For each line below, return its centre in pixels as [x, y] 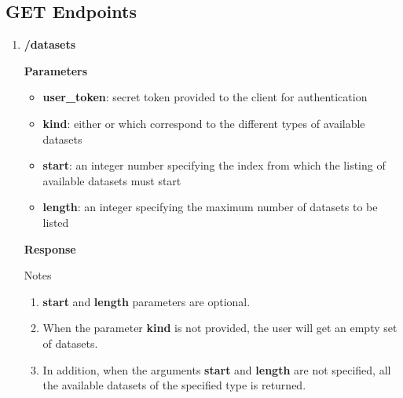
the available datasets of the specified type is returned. [174, 385]
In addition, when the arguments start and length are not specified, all [217, 369]
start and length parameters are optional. [147, 301]
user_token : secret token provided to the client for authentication [205, 97]
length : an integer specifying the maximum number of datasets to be [210, 207]
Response [50, 248]
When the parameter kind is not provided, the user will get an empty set [220, 328]
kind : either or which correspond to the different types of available [204, 123]
